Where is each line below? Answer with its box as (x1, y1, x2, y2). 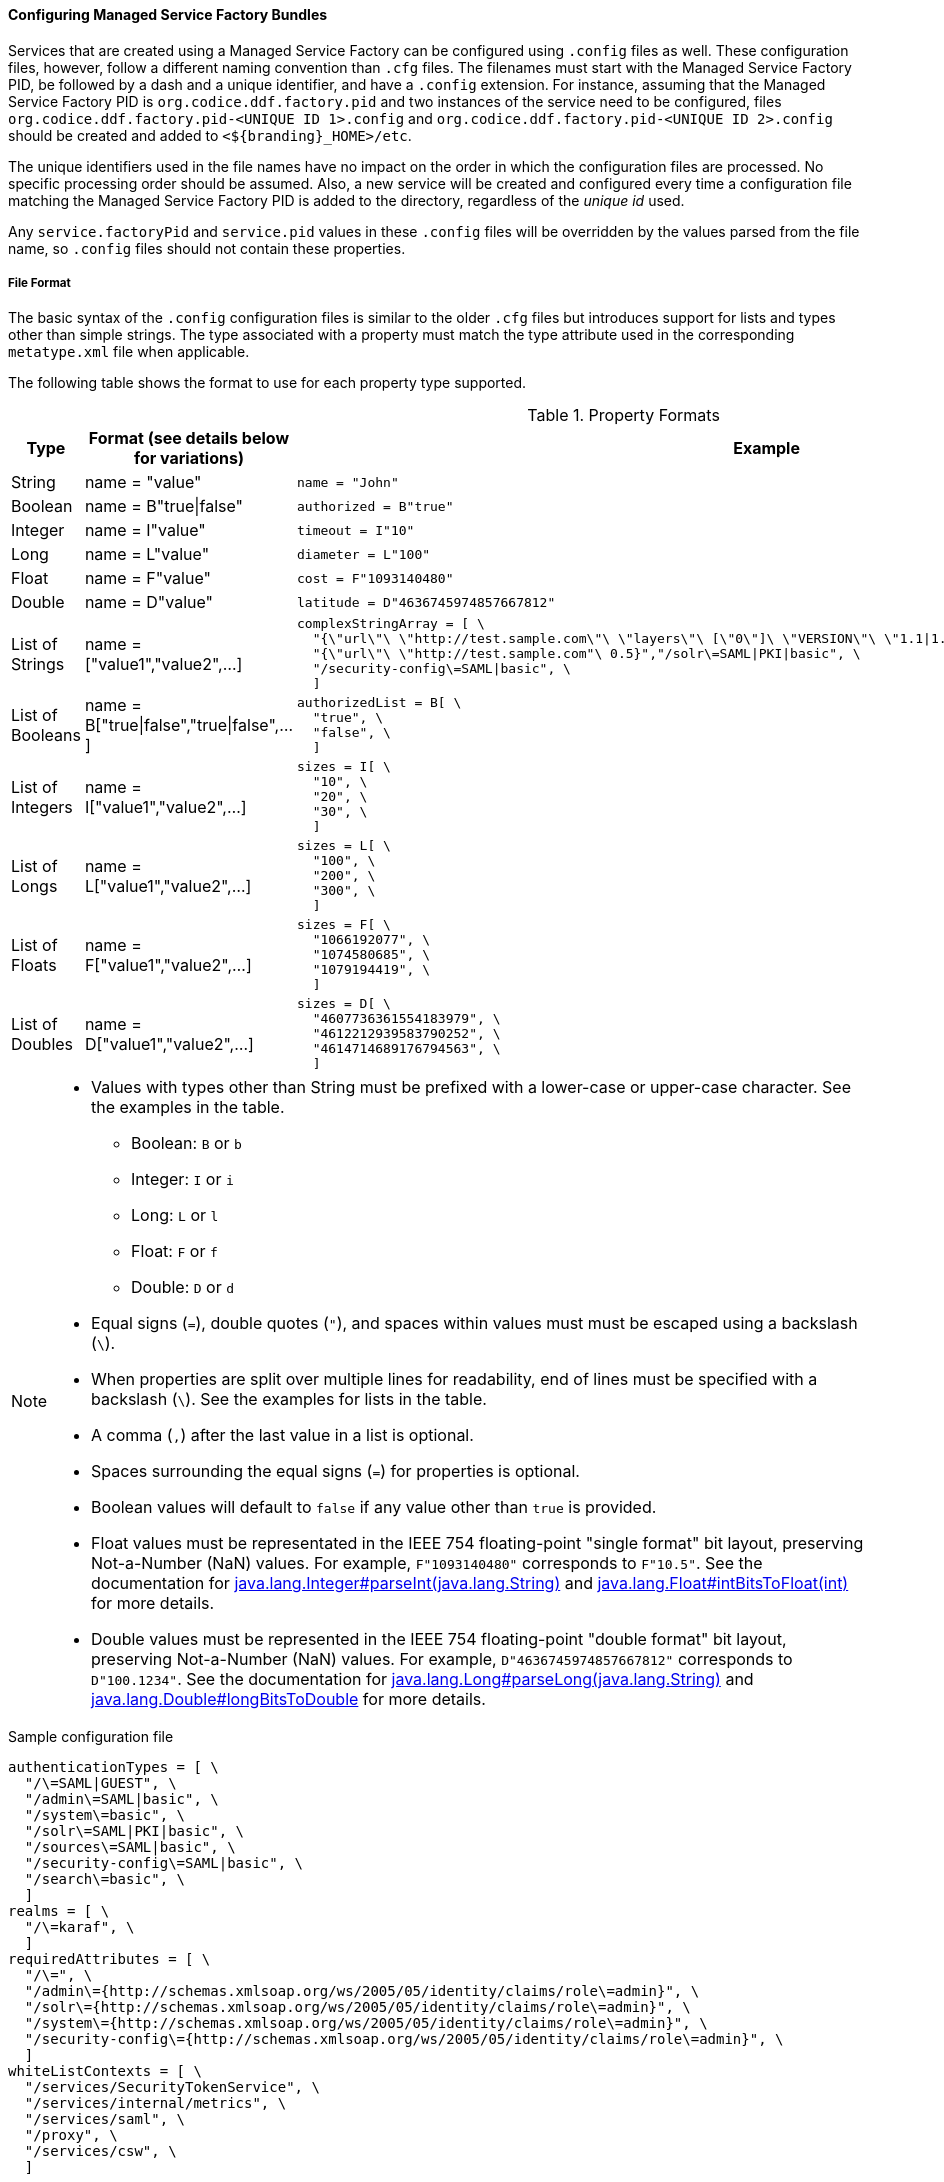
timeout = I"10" (296, 522, 415, 538)
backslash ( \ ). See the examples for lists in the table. (91, 1389, 487, 1410)
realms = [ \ (8, 1903, 110, 1920)
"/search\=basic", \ (24, 1871, 186, 1888)
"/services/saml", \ (24, 2111, 186, 2128)
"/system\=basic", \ (24, 1807, 186, 1824)
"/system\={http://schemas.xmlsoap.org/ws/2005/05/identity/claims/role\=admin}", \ (24, 2015, 708, 2032)
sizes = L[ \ (296, 838, 391, 854)
